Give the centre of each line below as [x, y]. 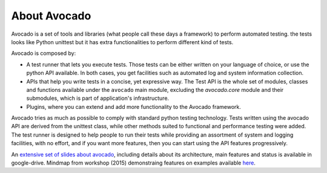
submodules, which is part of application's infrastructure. [98, 98]
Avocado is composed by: [44, 53]
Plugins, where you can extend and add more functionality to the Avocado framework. [134, 106]
